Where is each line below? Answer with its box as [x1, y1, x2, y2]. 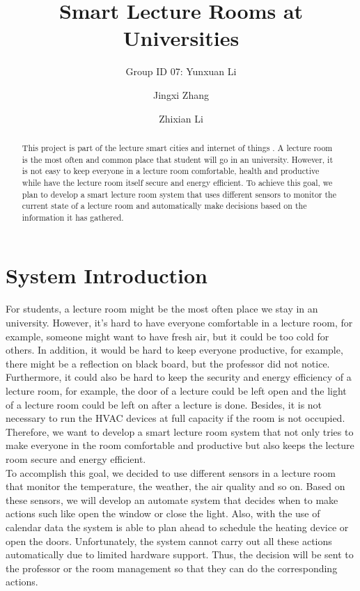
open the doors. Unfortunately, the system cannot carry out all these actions [6, 533, 332, 548]
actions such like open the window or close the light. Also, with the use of [6, 506, 320, 521]
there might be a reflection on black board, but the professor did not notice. [6, 356, 330, 370]
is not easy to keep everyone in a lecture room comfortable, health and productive [22, 165, 320, 177]
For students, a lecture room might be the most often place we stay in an [6, 301, 318, 316]
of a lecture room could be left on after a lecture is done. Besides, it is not [6, 397, 322, 411]
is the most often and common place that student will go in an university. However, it [22, 153, 334, 165]
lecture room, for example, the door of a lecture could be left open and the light [6, 383, 347, 397]
